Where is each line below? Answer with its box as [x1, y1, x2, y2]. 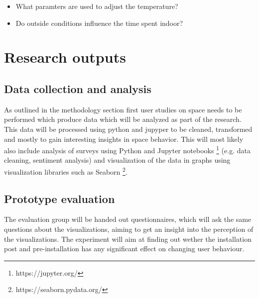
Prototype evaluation [4, 191, 115, 206]
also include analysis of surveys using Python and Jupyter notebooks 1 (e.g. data [4, 144, 251, 155]
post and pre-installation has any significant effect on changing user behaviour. [4, 243, 245, 254]
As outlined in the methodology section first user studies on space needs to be [4, 104, 242, 114]
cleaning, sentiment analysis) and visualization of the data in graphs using [4, 155, 231, 165]
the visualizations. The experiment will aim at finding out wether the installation [4, 233, 252, 244]
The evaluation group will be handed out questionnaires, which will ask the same [4, 214, 252, 224]
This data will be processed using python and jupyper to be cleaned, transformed [4, 123, 253, 134]
